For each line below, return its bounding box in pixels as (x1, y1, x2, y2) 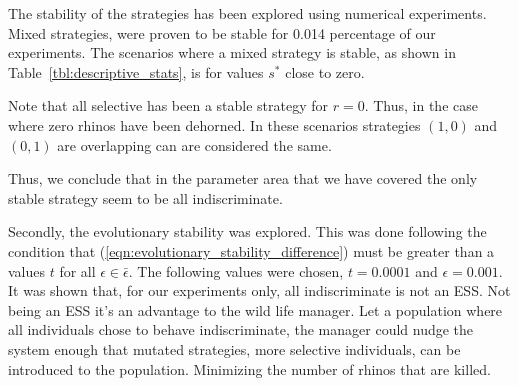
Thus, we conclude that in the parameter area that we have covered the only (8, 168, 478, 189)
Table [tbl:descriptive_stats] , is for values (8, 61, 264, 82)
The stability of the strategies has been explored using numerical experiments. (8, 3, 487, 23)
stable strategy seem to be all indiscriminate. (8, 187, 283, 208)
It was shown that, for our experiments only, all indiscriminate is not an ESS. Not (8, 280, 511, 301)
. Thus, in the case (364, 95, 478, 116)
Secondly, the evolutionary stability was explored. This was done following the (8, 221, 487, 242)
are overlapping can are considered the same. (57, 134, 332, 155)
